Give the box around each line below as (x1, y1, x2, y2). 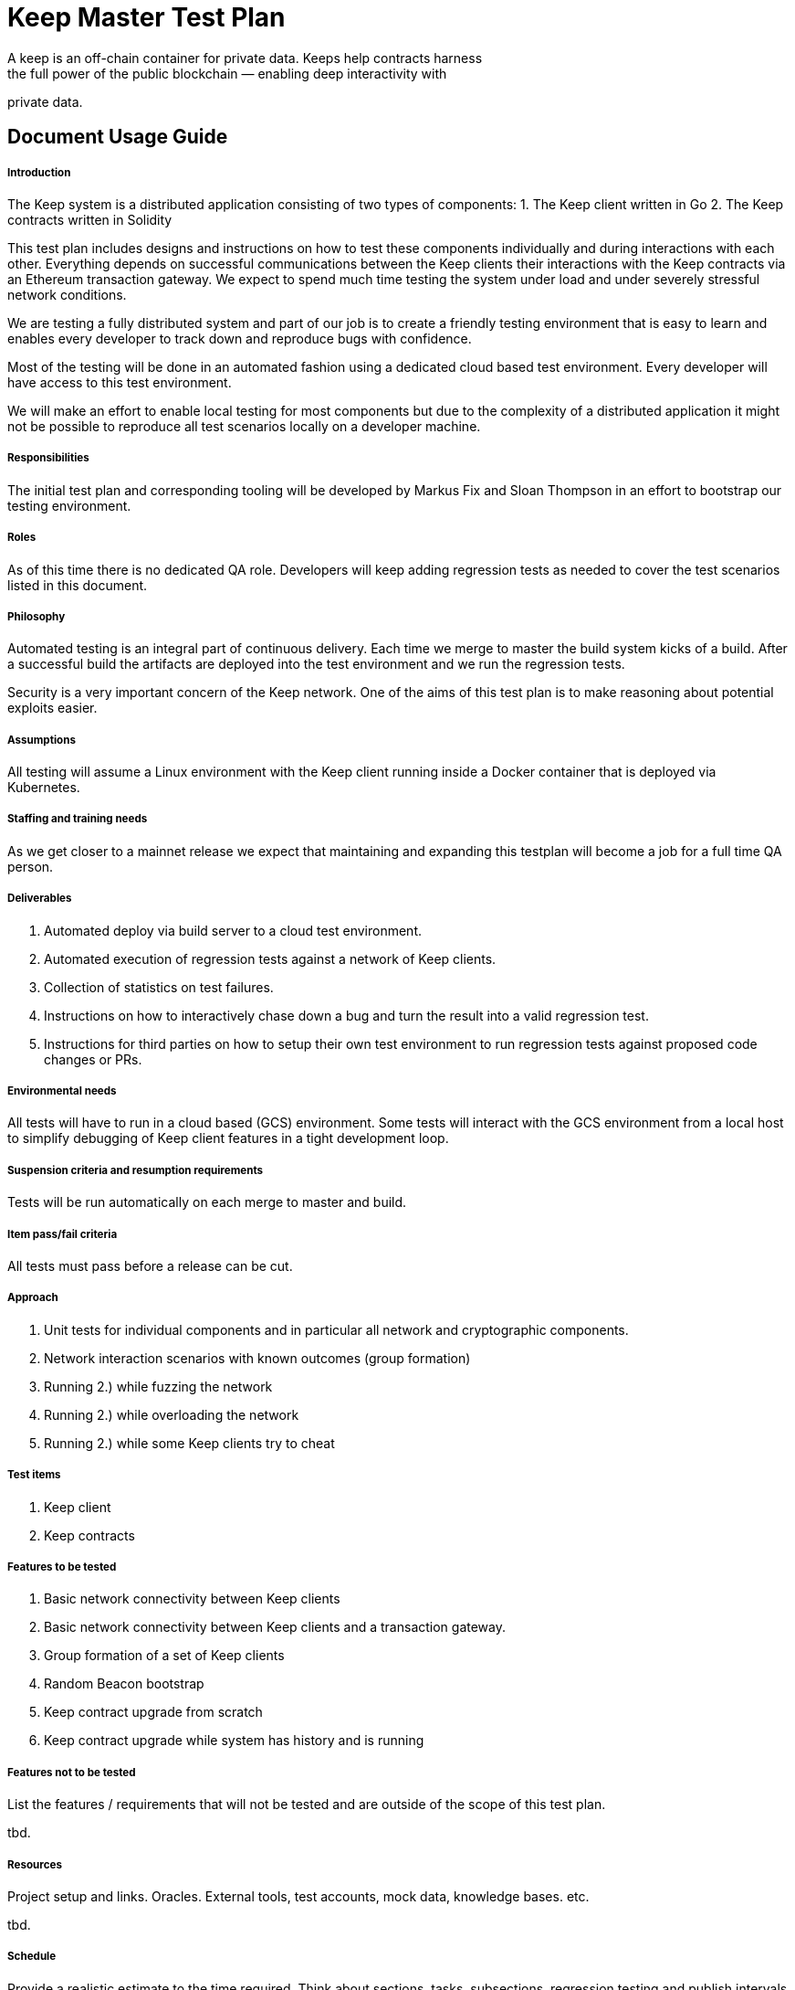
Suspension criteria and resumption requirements (7, 1163, 264, 1177)
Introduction (7, 165, 71, 179)
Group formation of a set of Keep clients (44, 1647, 285, 1664)
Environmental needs (7, 1085, 117, 1098)
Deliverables (7, 892, 72, 905)
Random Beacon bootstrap (44, 1676, 204, 1692)
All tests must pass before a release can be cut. (7, 1257, 293, 1274)
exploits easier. (7, 700, 98, 716)
